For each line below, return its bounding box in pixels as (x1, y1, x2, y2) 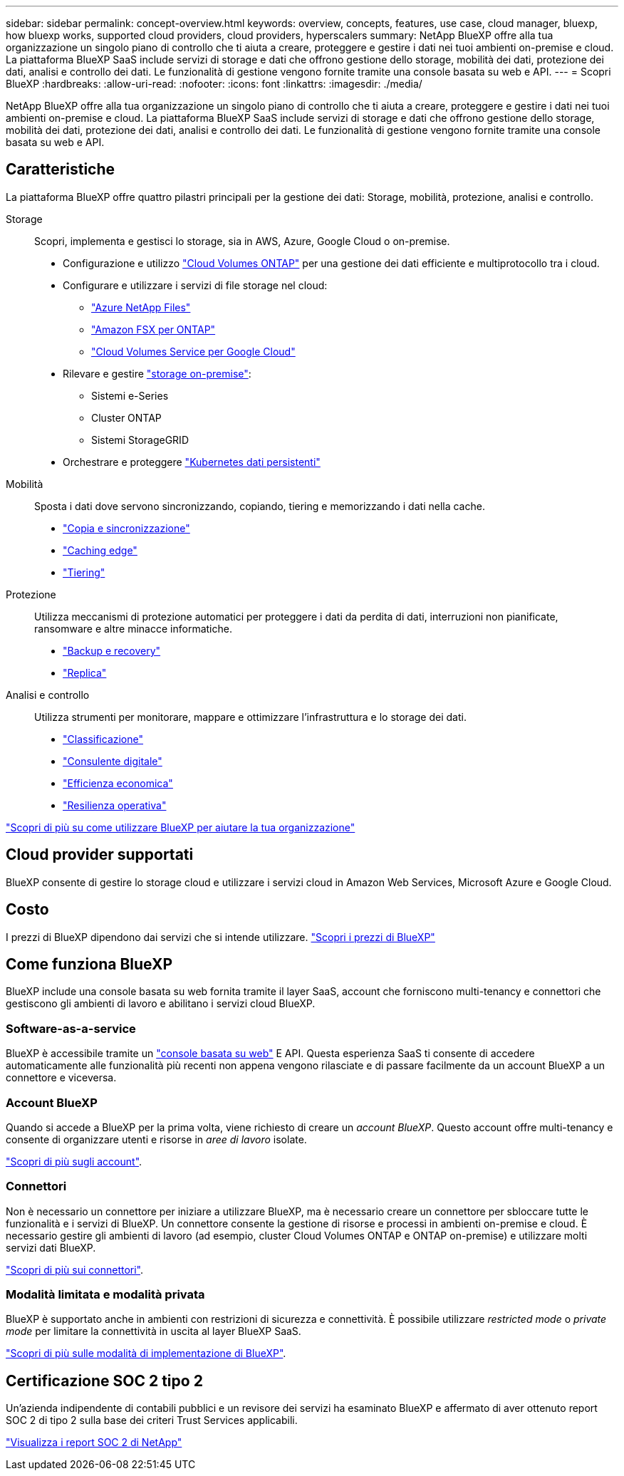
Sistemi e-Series (91, 389, 169, 402)
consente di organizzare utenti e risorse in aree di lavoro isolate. (6, 1133, 307, 1145)
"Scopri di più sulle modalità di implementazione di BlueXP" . (6, 1347, 286, 1360)
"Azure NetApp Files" (91, 301, 191, 313)
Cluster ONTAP (91, 411, 162, 424)
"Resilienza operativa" (63, 799, 167, 811)
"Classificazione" (63, 732, 144, 745)
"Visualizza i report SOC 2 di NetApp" (6, 1436, 182, 1449)
